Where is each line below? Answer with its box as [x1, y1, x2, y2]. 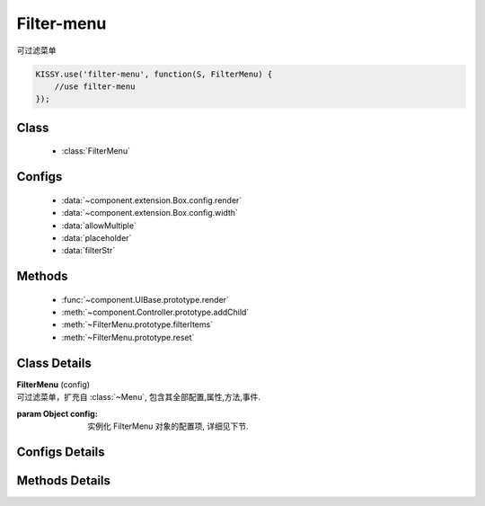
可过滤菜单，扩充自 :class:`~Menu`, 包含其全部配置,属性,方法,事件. [16, 392, 260, 403]
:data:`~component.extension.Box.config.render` [61, 194, 242, 206]
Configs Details [16, 444, 105, 459]
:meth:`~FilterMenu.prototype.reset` [61, 332, 195, 342]
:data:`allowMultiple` [61, 220, 137, 231]
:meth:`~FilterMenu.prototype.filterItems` [61, 319, 214, 330]
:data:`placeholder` [61, 232, 132, 243]
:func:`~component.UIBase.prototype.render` [61, 294, 229, 305]
